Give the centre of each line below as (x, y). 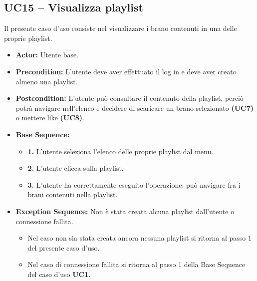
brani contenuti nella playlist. (73, 194)
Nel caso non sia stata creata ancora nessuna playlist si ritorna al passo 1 (140, 238)
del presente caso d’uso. (64, 247)
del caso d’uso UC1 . (59, 274)
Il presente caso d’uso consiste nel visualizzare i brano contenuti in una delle (121, 28)
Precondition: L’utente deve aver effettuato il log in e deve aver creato (126, 71)
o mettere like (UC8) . (50, 118)
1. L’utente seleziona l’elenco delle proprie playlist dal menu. (121, 151)
